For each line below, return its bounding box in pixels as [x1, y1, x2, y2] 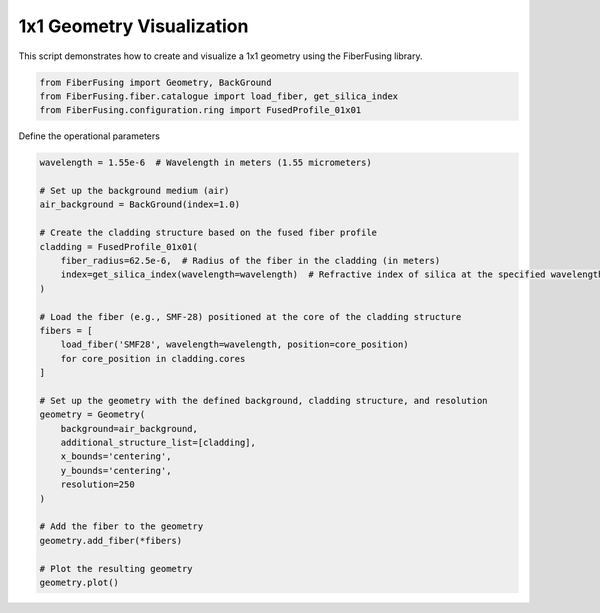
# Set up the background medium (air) [39, 185, 230, 197]
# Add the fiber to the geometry [39, 521, 204, 532]
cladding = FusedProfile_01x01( [39, 241, 199, 252]
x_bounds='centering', [60, 451, 172, 462]
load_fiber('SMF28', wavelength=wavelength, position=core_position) [60, 339, 409, 350]
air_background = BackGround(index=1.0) [39, 199, 240, 210]
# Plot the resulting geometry [39, 563, 194, 574]
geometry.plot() [39, 577, 120, 588]
